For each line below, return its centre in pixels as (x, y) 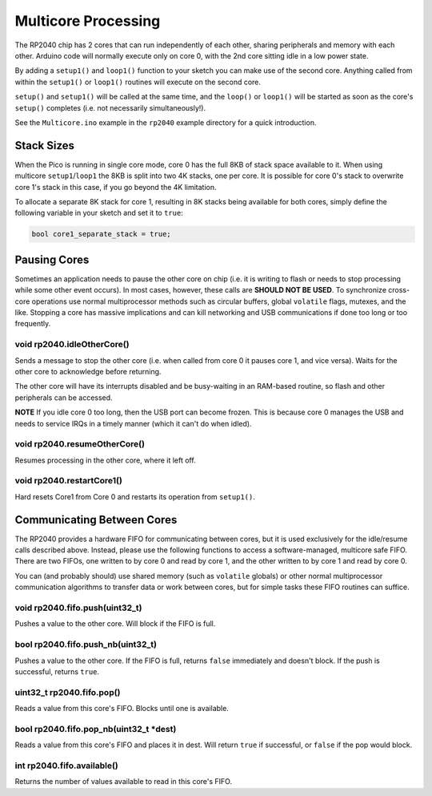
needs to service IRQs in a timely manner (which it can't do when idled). (133, 423)
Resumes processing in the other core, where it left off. (105, 460)
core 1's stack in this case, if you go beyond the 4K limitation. (116, 187)
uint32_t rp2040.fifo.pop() (68, 692)
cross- (399, 290)
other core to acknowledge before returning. (88, 371)
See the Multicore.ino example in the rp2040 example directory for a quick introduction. (166, 122)
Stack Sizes (45, 145)
